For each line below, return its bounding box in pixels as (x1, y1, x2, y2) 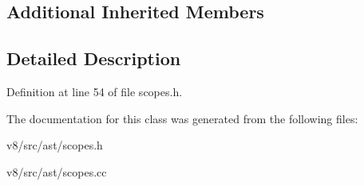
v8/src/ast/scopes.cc (6, 163, 107, 180)
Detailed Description (6, 46, 181, 71)
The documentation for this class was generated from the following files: (6, 110, 358, 126)
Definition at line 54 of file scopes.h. (6, 83, 183, 99)
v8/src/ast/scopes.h (6, 137, 103, 153)
